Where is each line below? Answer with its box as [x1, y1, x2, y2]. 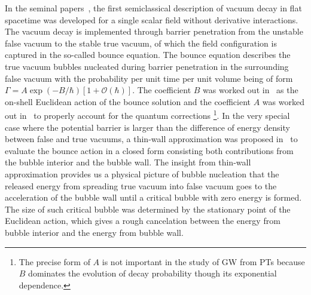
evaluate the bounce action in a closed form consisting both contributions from [5, 144, 294, 156]
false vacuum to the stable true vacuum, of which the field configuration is [5, 36, 277, 49]
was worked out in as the [203, 84, 298, 96]
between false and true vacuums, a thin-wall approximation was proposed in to [5, 133, 298, 145]
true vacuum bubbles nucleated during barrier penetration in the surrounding [5, 60, 289, 72]
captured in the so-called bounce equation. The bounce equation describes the [5, 48, 291, 61]
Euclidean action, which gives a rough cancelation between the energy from [5, 214, 280, 227]
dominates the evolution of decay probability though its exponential [28, 267, 277, 279]
